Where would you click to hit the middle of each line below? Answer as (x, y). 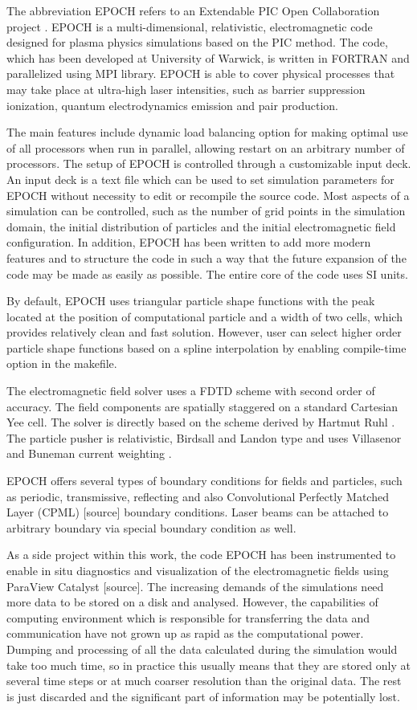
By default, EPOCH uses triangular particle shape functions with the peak (191, 301)
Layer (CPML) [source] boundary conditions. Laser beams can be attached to (198, 512)
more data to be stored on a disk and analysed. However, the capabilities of (192, 602)
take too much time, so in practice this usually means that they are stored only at (208, 665)
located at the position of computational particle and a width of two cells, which (204, 316)
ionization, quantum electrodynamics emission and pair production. (173, 105)
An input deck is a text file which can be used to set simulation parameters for (200, 179)
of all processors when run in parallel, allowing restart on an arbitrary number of (206, 147)
